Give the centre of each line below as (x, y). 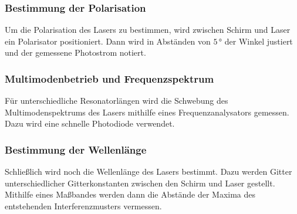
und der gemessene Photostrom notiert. (75, 52)
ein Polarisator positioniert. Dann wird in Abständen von (108, 41)
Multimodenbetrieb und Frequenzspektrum (109, 78)
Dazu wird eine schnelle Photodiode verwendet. (90, 123)
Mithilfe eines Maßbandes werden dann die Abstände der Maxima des (130, 194)
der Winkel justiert (259, 41)
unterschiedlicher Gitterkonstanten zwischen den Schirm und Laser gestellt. (140, 183)
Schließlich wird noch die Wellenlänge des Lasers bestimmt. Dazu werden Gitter (148, 171)
